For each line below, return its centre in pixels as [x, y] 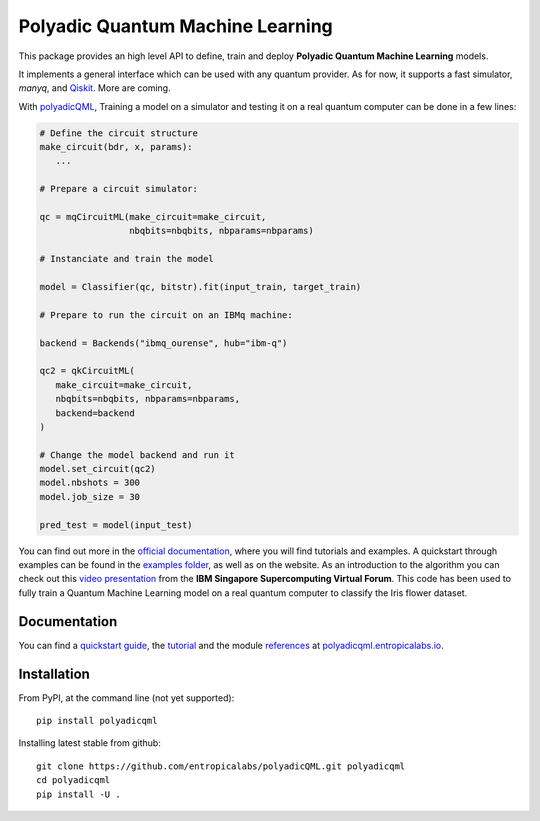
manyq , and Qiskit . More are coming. [94, 88]
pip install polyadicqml [97, 720]
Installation [54, 673]
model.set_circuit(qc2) [98, 469]
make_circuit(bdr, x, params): [116, 147]
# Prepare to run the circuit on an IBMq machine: [166, 314]
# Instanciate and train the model [126, 259]
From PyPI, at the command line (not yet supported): [126, 697]
